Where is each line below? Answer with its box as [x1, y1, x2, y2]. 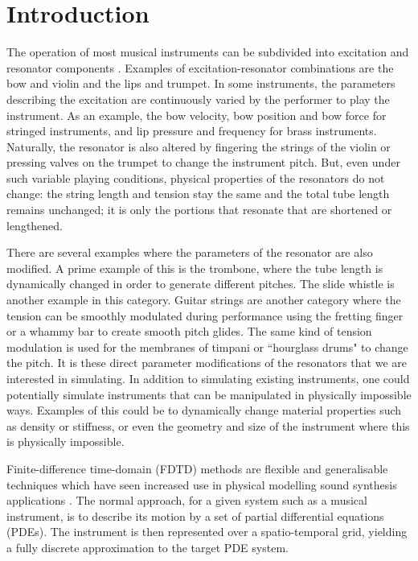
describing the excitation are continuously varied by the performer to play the [6, 90, 390, 107]
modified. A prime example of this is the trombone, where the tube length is [6, 259, 383, 276]
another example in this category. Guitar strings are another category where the [6, 291, 401, 308]
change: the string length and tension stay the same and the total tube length [6, 185, 390, 202]
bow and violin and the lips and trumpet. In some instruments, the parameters [6, 75, 395, 92]
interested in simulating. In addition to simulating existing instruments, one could [6, 370, 410, 386]
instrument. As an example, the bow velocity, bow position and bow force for [6, 106, 387, 123]
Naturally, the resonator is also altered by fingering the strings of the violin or [6, 138, 391, 155]
